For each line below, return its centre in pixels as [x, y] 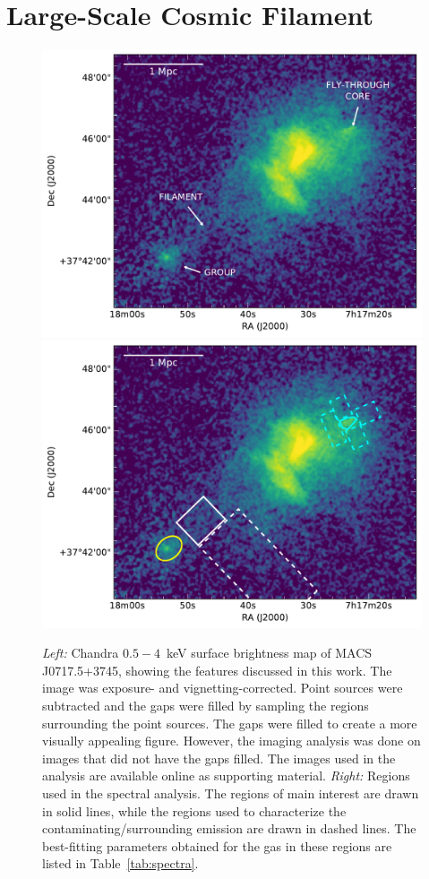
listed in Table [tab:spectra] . [120, 863]
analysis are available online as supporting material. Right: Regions [226, 776]
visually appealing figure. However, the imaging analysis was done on [232, 741]
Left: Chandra [81, 653]
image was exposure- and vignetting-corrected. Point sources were [223, 688]
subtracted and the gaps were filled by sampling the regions [206, 706]
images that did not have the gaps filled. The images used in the [219, 758]
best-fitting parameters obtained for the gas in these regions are [217, 845]
